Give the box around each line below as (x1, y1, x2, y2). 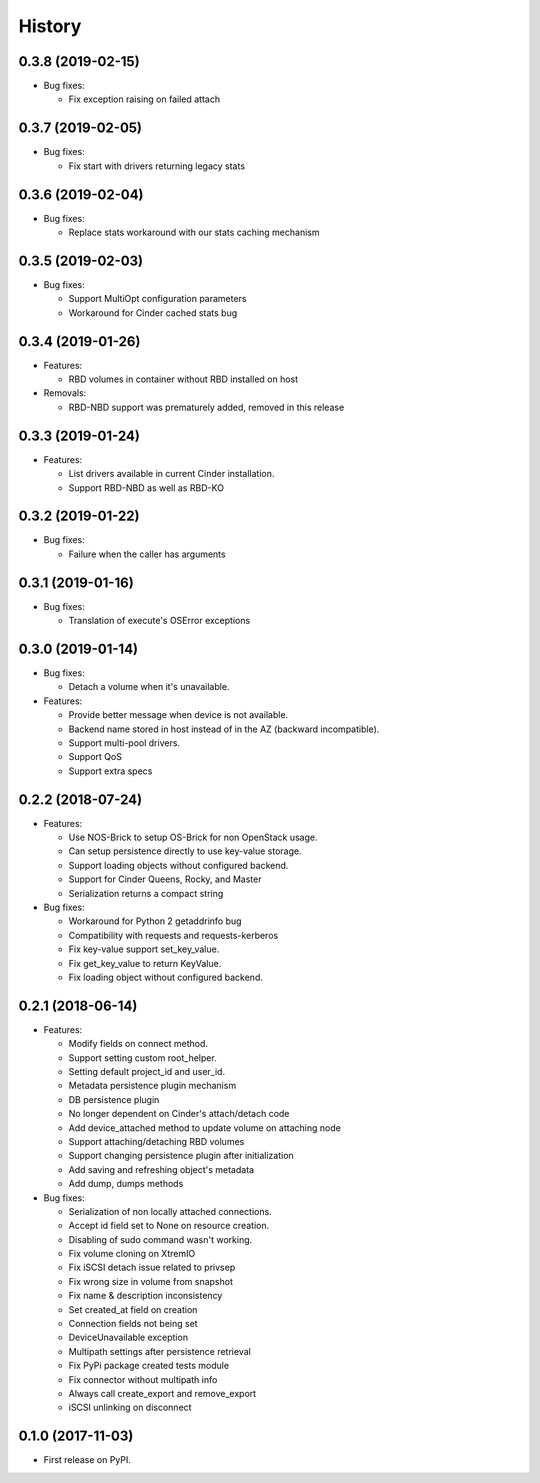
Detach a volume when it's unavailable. (68, 681, 230, 693)
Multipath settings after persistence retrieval (68, 1345, 252, 1357)
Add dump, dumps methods (68, 1178, 184, 1190)
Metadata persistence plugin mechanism (68, 1080, 237, 1092)
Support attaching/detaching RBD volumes (68, 1135, 245, 1147)
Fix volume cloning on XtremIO (68, 1248, 196, 1260)
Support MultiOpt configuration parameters (68, 293, 247, 305)
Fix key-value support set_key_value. (68, 943, 220, 955)
